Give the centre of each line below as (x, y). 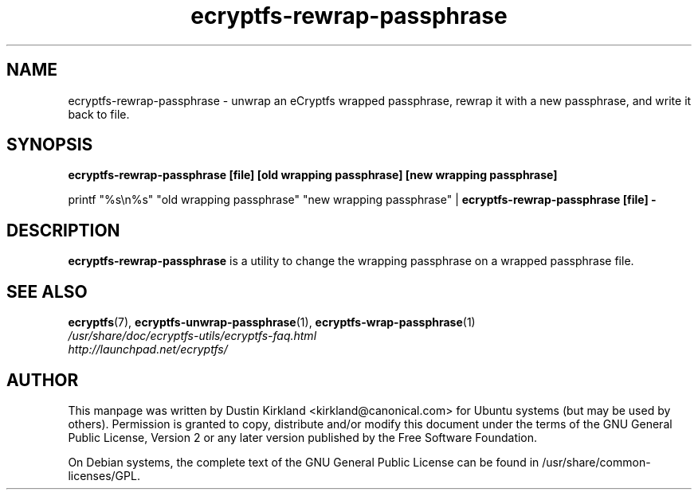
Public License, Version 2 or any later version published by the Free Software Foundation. (303, 437)
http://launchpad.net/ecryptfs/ (148, 350)
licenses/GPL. (104, 475)
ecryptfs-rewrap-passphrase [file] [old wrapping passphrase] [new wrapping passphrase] (313, 175)
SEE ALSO (47, 291)
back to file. (99, 114)
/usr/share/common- (596, 462)
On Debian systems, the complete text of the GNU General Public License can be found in (304, 462)
